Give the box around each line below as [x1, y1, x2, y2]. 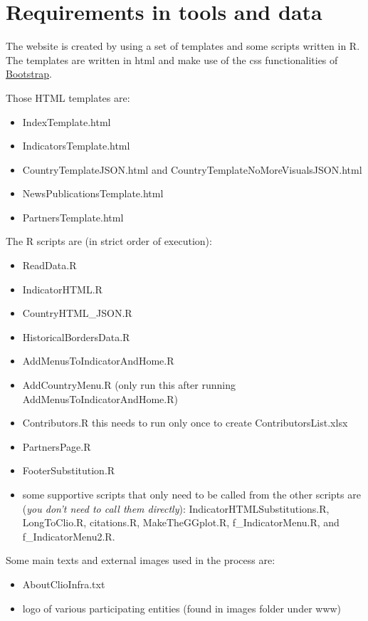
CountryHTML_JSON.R [22, 306, 132, 320]
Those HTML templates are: [6, 90, 130, 105]
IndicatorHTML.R [22, 281, 102, 296]
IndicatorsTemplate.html [22, 138, 130, 153]
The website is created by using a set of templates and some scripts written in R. [6, 38, 360, 53]
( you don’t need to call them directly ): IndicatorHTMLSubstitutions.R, [22, 501, 330, 516]
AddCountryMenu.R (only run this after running [22, 377, 236, 392]
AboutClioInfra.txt [22, 576, 105, 591]
